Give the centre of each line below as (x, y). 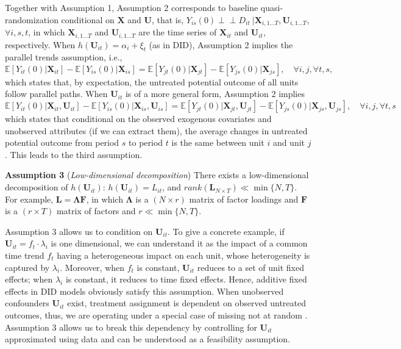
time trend (25, 255)
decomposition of (37, 187)
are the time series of (178, 32)
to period (146, 142)
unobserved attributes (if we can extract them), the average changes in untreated (156, 130)
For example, (29, 199)
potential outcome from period (62, 142)
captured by (27, 267)
